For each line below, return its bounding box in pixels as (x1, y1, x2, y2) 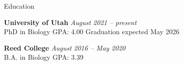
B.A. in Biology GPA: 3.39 (4, 52, 84, 62)
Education (4, 1, 35, 11)
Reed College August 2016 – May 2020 (4, 42, 126, 52)
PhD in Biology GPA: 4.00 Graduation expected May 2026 (4, 26, 180, 37)
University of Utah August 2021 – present (4, 17, 137, 27)
